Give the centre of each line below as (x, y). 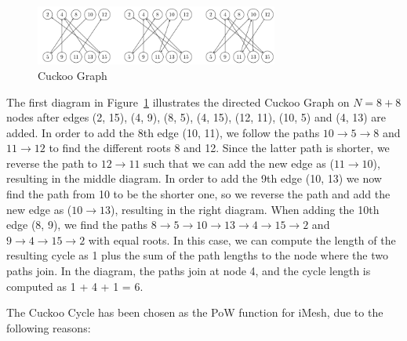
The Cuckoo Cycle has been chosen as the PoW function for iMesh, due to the (195, 312)
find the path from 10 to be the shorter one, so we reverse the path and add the (198, 194)
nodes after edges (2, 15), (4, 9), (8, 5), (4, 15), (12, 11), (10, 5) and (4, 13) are (196, 117)
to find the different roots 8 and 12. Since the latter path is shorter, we (219, 148)
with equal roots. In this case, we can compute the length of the (242, 239)
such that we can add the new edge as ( (239, 163)
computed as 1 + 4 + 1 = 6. (75, 286)
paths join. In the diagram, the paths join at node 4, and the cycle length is (189, 271)
